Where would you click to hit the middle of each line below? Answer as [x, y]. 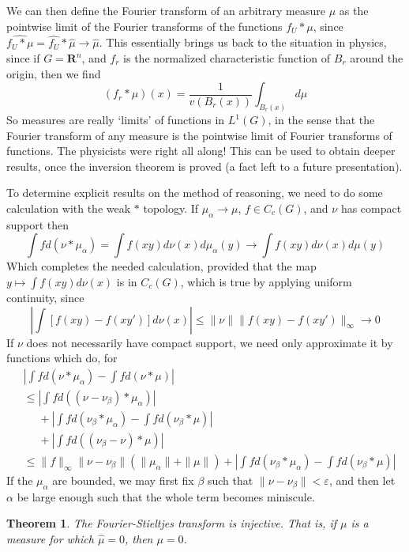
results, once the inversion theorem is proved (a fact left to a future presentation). [204, 166]
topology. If [171, 208]
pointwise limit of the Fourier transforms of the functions [144, 26]
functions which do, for [62, 358]
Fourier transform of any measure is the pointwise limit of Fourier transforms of [199, 135]
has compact [371, 208]
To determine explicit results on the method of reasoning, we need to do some [195, 193]
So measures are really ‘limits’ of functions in [116, 120]
